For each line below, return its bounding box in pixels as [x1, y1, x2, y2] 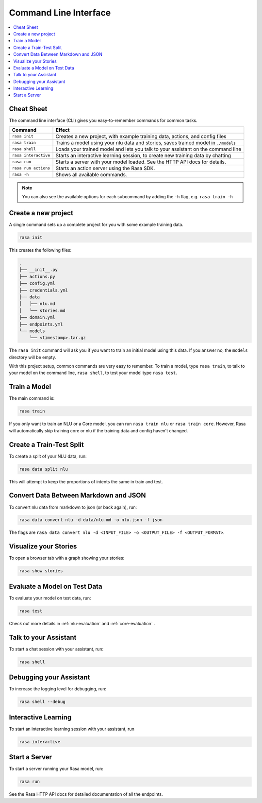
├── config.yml [19, 281, 55, 286]
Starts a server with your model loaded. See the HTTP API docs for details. [55, 158, 227, 165]
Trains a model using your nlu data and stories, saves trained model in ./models [55, 139, 236, 146]
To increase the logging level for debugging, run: [9, 686, 107, 692]
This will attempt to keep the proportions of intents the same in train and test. [9, 478, 163, 484]
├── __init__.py [19, 267, 58, 273]
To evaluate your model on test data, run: [9, 595, 91, 601]
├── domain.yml [19, 315, 55, 320]
